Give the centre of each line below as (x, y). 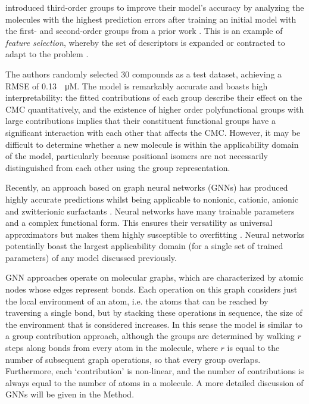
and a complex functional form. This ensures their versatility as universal (139, 223)
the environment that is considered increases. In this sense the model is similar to (154, 324)
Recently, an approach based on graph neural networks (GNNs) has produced (147, 187)
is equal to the (253, 348)
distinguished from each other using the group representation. (118, 167)
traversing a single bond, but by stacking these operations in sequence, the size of (154, 313)
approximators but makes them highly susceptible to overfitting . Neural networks (155, 234)
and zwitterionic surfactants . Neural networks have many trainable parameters (150, 211)
